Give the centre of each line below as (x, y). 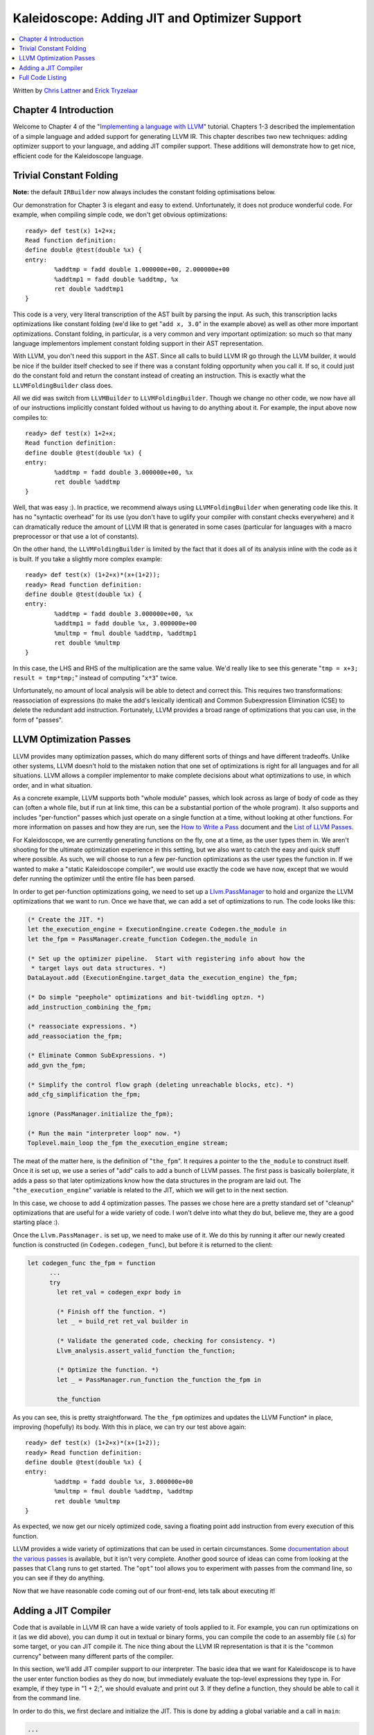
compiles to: (30, 417)
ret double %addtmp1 (89, 289)
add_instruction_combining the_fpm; (90, 1007)
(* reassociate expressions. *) (82, 1026)
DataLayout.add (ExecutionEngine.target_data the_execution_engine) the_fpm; (162, 978)
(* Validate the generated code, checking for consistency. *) (166, 1341)
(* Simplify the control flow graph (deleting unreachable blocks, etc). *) (161, 1085)
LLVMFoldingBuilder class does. (63, 385)
